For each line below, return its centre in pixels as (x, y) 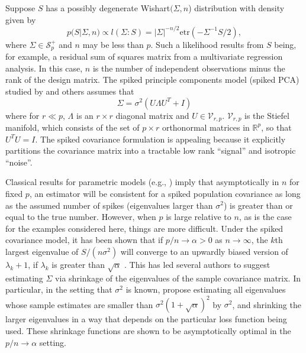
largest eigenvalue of (42, 251)
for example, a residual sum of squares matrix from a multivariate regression (144, 56)
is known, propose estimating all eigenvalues (206, 289)
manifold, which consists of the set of (73, 127)
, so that (276, 127)
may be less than (113, 44)
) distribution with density (236, 8)
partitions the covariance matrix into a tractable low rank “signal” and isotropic (151, 150)
